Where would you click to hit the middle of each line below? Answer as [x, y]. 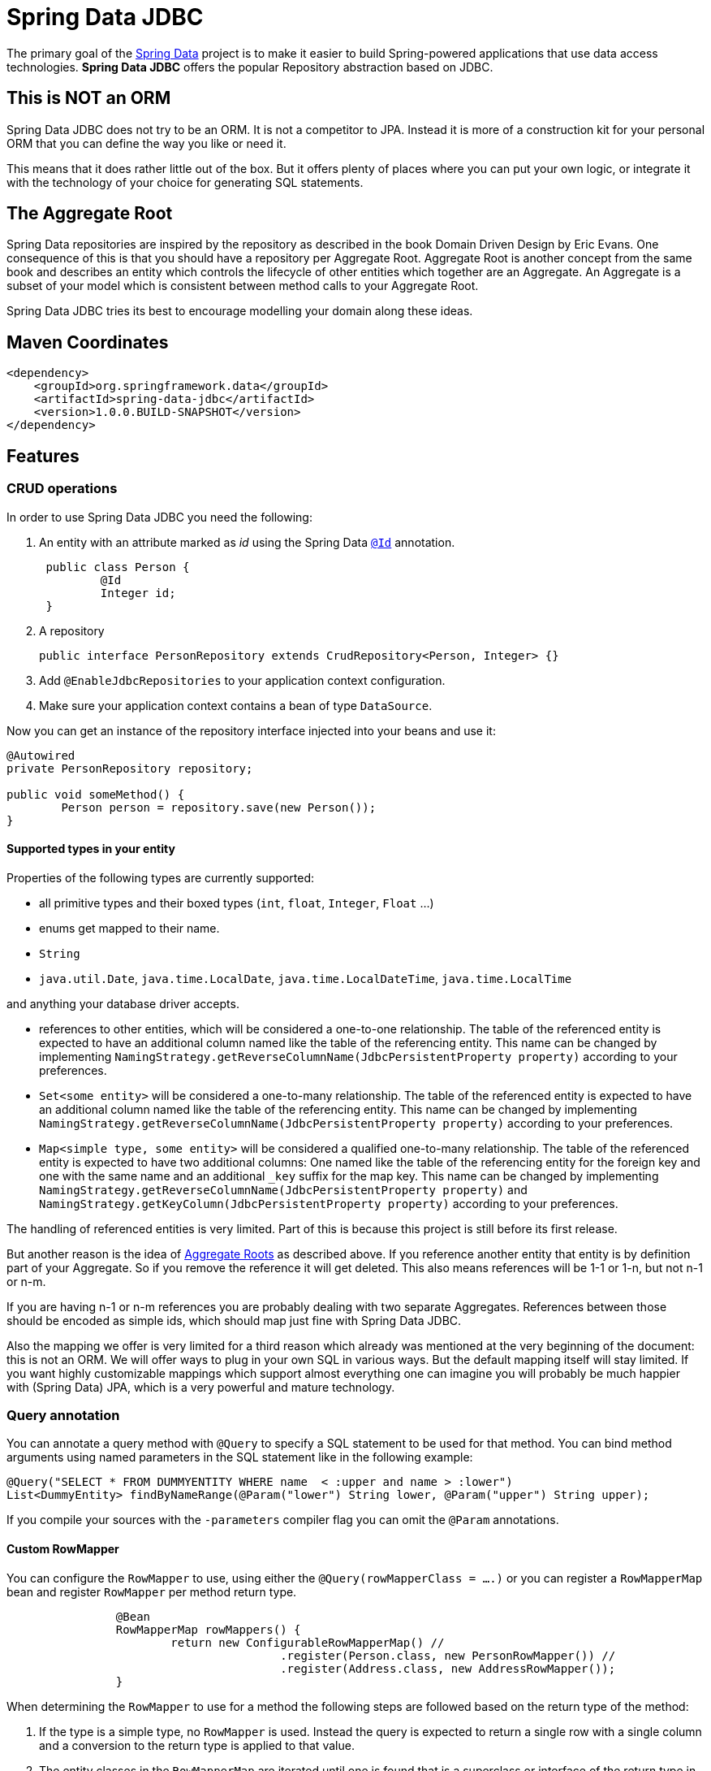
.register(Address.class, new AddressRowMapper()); [448, 1668]
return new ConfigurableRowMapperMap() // [308, 1642]
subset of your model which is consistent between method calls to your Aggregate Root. [243, 286]
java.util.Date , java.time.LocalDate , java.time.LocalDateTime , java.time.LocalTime [306, 978]
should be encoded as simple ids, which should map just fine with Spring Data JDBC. [234, 1320]
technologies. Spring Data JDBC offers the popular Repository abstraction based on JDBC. [250, 67]
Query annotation [63, 1416]
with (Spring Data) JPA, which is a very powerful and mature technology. [201, 1387]
